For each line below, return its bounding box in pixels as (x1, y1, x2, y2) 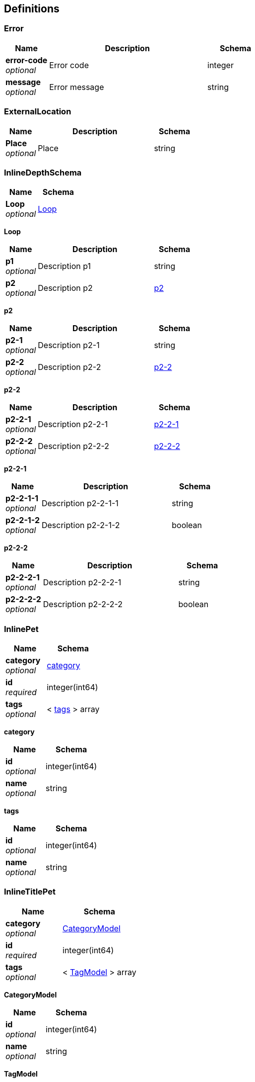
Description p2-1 (38, 340, 100, 351)
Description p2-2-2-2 (43, 599, 123, 610)
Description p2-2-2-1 (43, 577, 122, 588)
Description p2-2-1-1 (41, 498, 119, 509)
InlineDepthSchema (4, 167, 82, 178)
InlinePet (4, 624, 39, 634)
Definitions (4, 2, 60, 15)
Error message (49, 82, 104, 92)
